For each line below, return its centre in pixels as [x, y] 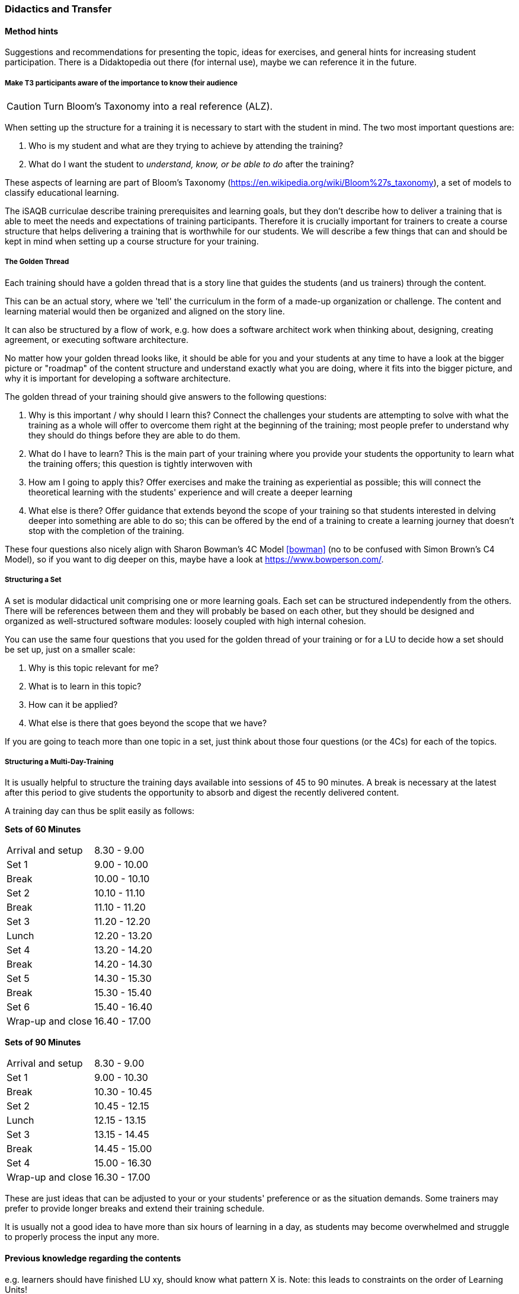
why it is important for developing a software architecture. [118, 378]
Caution [24, 106]
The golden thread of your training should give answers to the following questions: [166, 396]
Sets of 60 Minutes [43, 829]
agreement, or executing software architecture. [97, 339]
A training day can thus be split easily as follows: [100, 811]
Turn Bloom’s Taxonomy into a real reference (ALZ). [158, 106]
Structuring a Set [33, 580]
